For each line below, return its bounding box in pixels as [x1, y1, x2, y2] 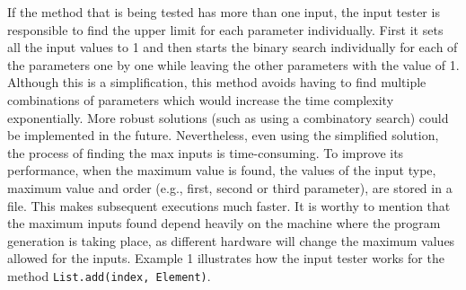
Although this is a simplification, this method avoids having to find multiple [7, 73, 426, 92]
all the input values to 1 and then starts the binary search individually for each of [7, 38, 458, 57]
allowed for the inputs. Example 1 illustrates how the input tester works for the [7, 249, 444, 268]
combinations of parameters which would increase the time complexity [7, 90, 394, 109]
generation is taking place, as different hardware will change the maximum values [7, 231, 455, 250]
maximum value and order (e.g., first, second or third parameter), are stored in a [7, 178, 453, 197]
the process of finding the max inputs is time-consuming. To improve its [7, 143, 404, 162]
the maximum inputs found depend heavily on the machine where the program [7, 214, 441, 233]
